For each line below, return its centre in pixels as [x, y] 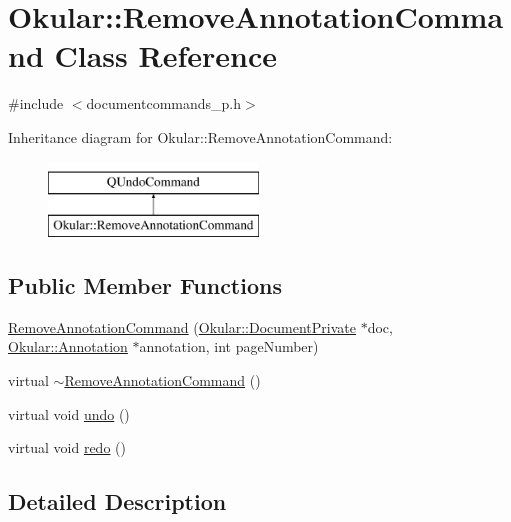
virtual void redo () [67, 447]
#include [36, 103]
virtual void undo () [69, 413]
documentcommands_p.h [164, 103]
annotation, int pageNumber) [229, 346]
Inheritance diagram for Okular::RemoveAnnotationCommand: [200, 136]
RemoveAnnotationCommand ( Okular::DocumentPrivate [182, 326]
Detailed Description [117, 501]
